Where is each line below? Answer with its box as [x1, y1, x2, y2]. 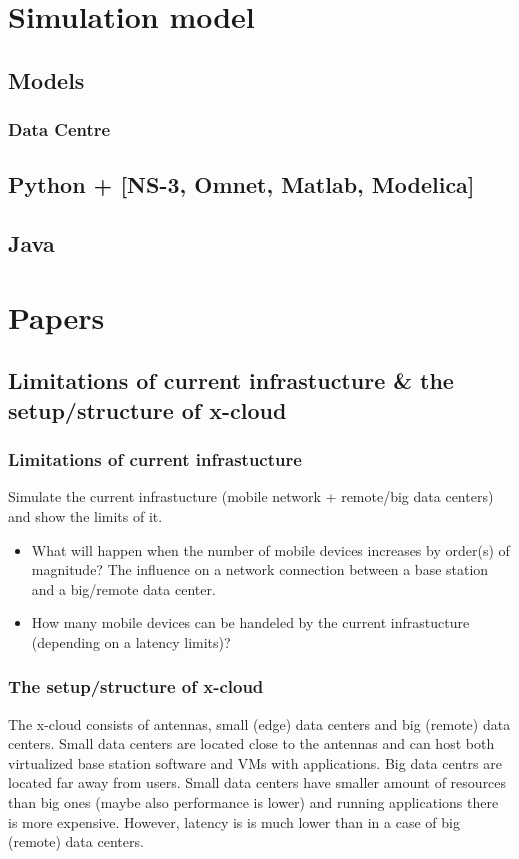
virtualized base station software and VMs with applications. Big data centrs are [8, 752, 502, 773]
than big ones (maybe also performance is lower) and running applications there [8, 792, 499, 813]
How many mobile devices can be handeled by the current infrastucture [31, 612, 470, 633]
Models [8, 64, 85, 95]
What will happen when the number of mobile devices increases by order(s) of [31, 539, 510, 560]
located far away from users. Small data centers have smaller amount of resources [8, 772, 507, 793]
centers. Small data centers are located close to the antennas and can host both [8, 733, 495, 754]
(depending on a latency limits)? [31, 631, 231, 652]
